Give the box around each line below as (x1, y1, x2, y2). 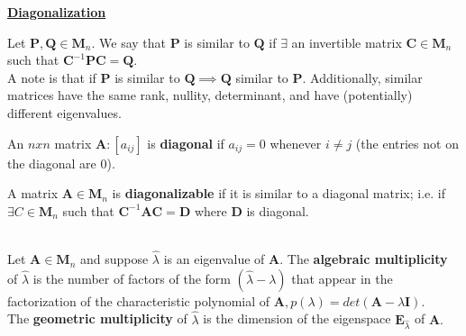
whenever (270, 133, 322, 152)
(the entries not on (355, 133, 459, 152)
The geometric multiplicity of (7, 309, 187, 328)
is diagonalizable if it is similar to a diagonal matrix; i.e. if (112, 184, 446, 203)
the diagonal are (7, 153, 96, 172)
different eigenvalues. (7, 103, 122, 122)
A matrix (7, 184, 59, 203)
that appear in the (291, 268, 393, 287)
